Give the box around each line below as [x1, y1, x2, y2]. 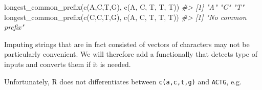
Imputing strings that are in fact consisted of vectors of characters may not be [4, 38, 250, 49]
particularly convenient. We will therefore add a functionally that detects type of [4, 49, 257, 59]
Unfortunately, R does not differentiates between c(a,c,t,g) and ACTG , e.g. [4, 76, 242, 86]
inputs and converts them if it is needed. [4, 58, 131, 69]
